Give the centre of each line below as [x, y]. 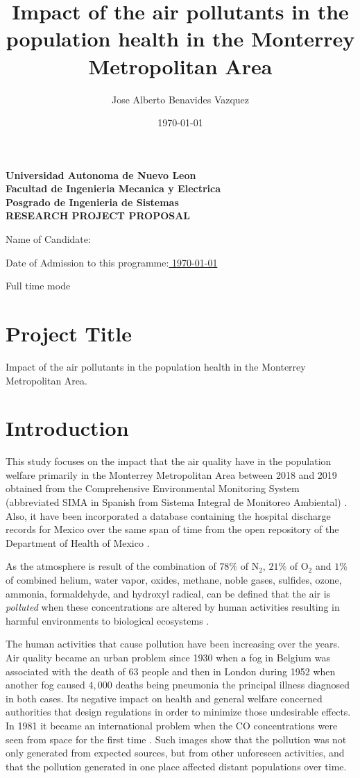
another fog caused [45, 685]
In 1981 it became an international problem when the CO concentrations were [172, 725]
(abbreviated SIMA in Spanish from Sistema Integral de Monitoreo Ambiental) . [177, 502]
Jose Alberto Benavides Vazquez [180, 99]
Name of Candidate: [48, 239]
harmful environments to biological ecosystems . [108, 620]
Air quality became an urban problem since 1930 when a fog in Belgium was [168, 657]
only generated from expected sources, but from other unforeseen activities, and [175, 753]
